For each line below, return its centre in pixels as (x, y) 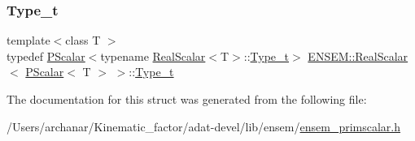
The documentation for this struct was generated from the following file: (187, 99)
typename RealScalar (153, 56)
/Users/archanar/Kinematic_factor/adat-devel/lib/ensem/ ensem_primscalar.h (204, 126)
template (28, 40)
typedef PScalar (46, 56)
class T (83, 40)
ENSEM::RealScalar (358, 56)
